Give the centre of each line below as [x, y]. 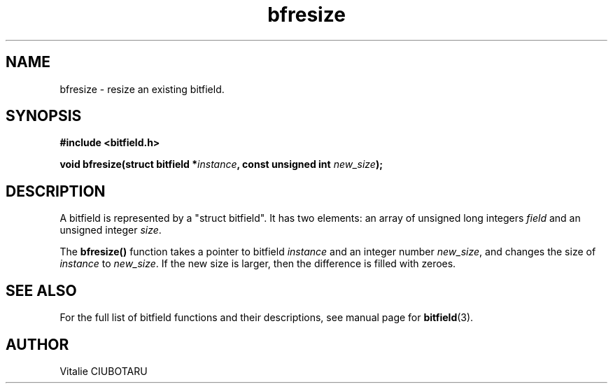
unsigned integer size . [111, 230]
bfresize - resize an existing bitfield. [142, 89]
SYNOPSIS [44, 116]
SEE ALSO [41, 290]
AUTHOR [37, 344]
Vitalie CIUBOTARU [104, 371]
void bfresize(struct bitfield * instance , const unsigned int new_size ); [221, 164]
